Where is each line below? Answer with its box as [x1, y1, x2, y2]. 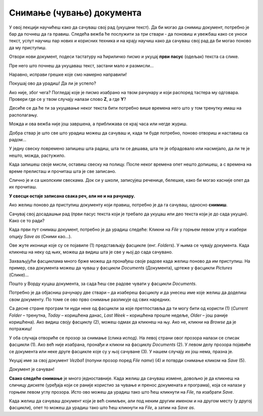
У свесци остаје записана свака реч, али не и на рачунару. [9, 193, 135, 199]
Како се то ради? [9, 217, 45, 224]
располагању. [9, 112, 38, 118]
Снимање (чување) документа [9, 7, 142, 18]
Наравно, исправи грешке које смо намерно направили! [9, 71, 127, 77]
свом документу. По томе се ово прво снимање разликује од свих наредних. [9, 296, 171, 302]
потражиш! [9, 326, 33, 332]
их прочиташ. [9, 184, 38, 190]
